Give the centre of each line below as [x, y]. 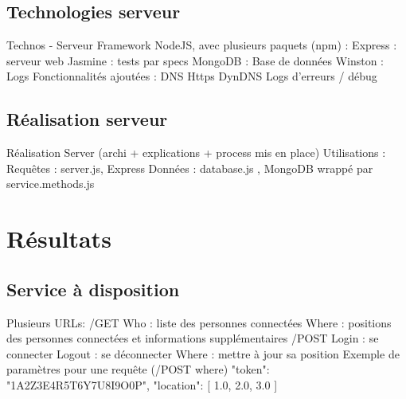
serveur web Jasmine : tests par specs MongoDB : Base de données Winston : [195, 60]
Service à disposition [93, 289]
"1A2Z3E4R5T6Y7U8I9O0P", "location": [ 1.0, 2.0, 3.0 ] [142, 384]
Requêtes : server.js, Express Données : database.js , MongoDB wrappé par [190, 168]
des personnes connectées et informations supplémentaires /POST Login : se [193, 338]
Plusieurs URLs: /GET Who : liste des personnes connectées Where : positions [199, 322]
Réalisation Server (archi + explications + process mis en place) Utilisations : [196, 153]
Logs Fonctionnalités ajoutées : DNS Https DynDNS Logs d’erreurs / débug [192, 76]
